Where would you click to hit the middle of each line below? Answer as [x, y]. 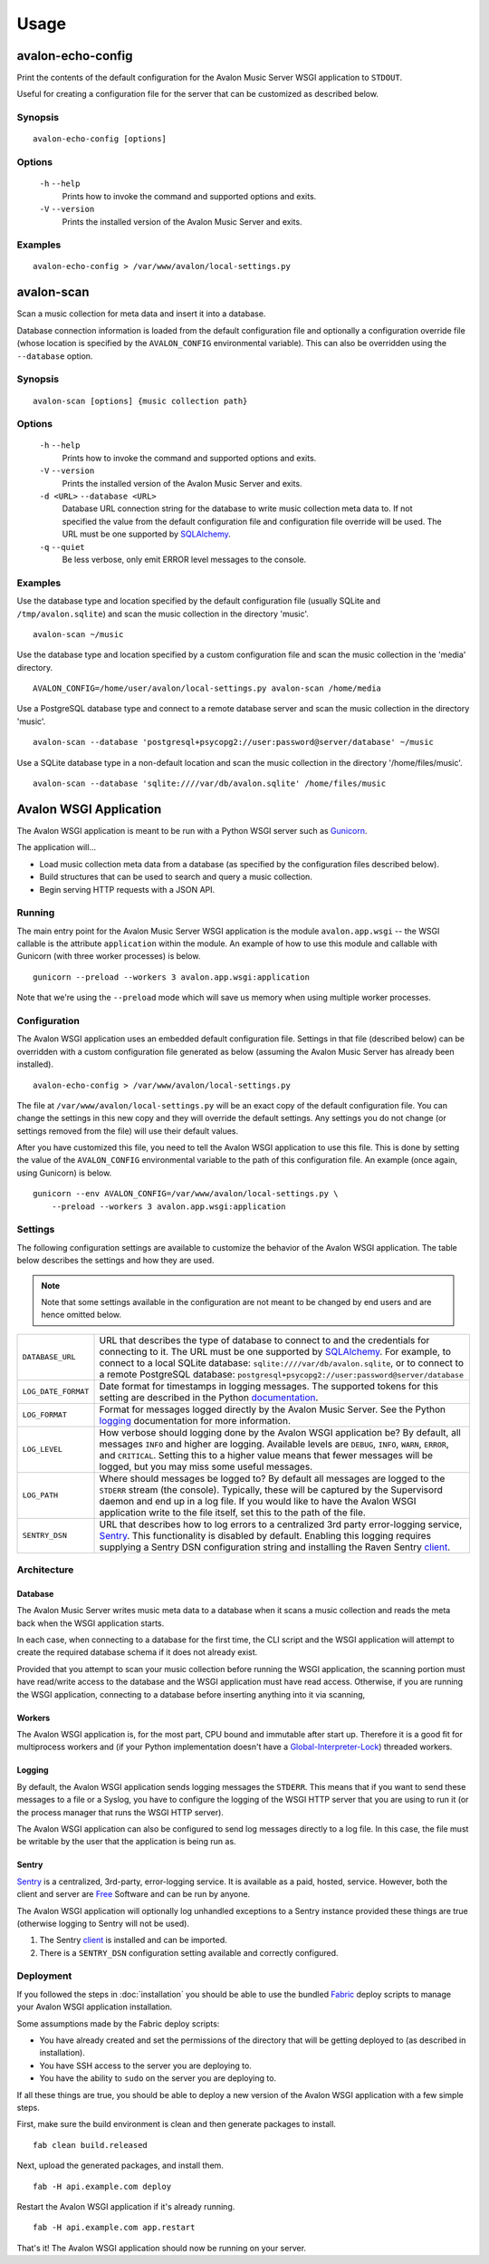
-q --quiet [62, 547]
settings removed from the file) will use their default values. [128, 1131]
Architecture [45, 1570]
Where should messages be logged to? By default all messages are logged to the [272, 1478]
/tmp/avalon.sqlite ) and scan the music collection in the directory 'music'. [163, 614]
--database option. [55, 356]
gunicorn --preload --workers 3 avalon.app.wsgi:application [171, 977]
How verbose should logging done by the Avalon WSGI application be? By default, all [280, 1432]
